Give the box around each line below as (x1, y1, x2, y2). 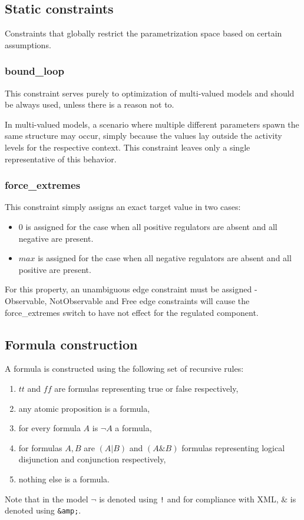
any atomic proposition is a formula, (18, 402, 150, 414)
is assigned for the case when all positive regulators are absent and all (25, 220, 277, 232)
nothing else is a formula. (18, 472, 110, 485)
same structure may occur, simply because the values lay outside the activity (5, 129, 282, 142)
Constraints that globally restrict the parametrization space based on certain (5, 27, 282, 39)
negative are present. (18, 232, 94, 244)
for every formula (18, 422, 81, 434)
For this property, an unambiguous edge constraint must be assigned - (5, 283, 257, 295)
